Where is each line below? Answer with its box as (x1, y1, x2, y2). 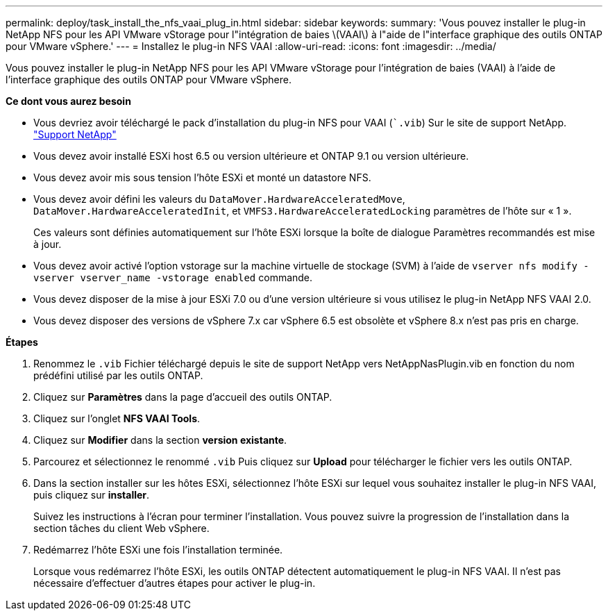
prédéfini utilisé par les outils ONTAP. (33, 369, 203, 381)
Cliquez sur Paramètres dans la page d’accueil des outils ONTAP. (33, 391, 332, 403)
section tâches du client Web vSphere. (33, 522, 210, 534)
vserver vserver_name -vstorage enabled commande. (33, 272, 313, 283)
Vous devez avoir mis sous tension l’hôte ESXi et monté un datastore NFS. (33, 172, 371, 183)
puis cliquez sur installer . (33, 489, 150, 501)
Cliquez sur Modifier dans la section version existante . (33, 434, 287, 446)
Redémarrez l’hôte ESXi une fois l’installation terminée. (33, 544, 283, 556)
